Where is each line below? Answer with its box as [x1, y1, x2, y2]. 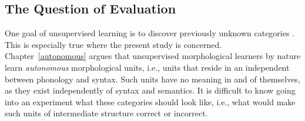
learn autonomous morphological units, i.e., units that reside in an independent [5, 61, 290, 73]
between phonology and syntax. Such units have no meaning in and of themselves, [5, 72, 300, 85]
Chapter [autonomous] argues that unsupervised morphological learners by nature [5, 50, 301, 62]
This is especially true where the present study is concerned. [5, 38, 222, 50]
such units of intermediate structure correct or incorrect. [5, 107, 208, 119]
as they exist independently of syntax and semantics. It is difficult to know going [5, 84, 296, 96]
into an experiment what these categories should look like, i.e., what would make [5, 95, 296, 108]
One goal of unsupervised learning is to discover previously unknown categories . [5, 27, 295, 39]
